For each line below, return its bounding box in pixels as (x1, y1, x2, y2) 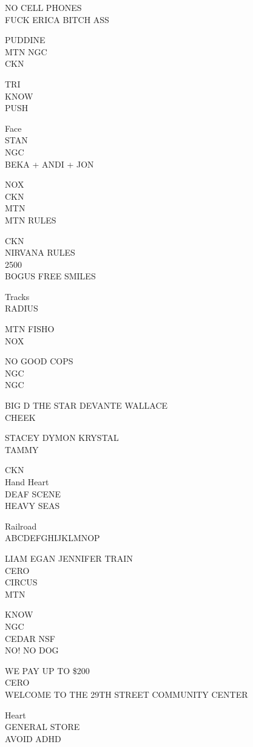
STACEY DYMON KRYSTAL (5, 431, 119, 444)
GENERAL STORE (5, 720, 80, 733)
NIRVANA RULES (5, 246, 75, 259)
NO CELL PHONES (5, 1, 82, 13)
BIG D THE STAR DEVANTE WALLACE (5, 399, 168, 412)
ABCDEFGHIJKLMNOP (5, 531, 100, 544)
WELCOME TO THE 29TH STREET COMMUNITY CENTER (5, 687, 248, 700)
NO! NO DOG (5, 644, 59, 657)
